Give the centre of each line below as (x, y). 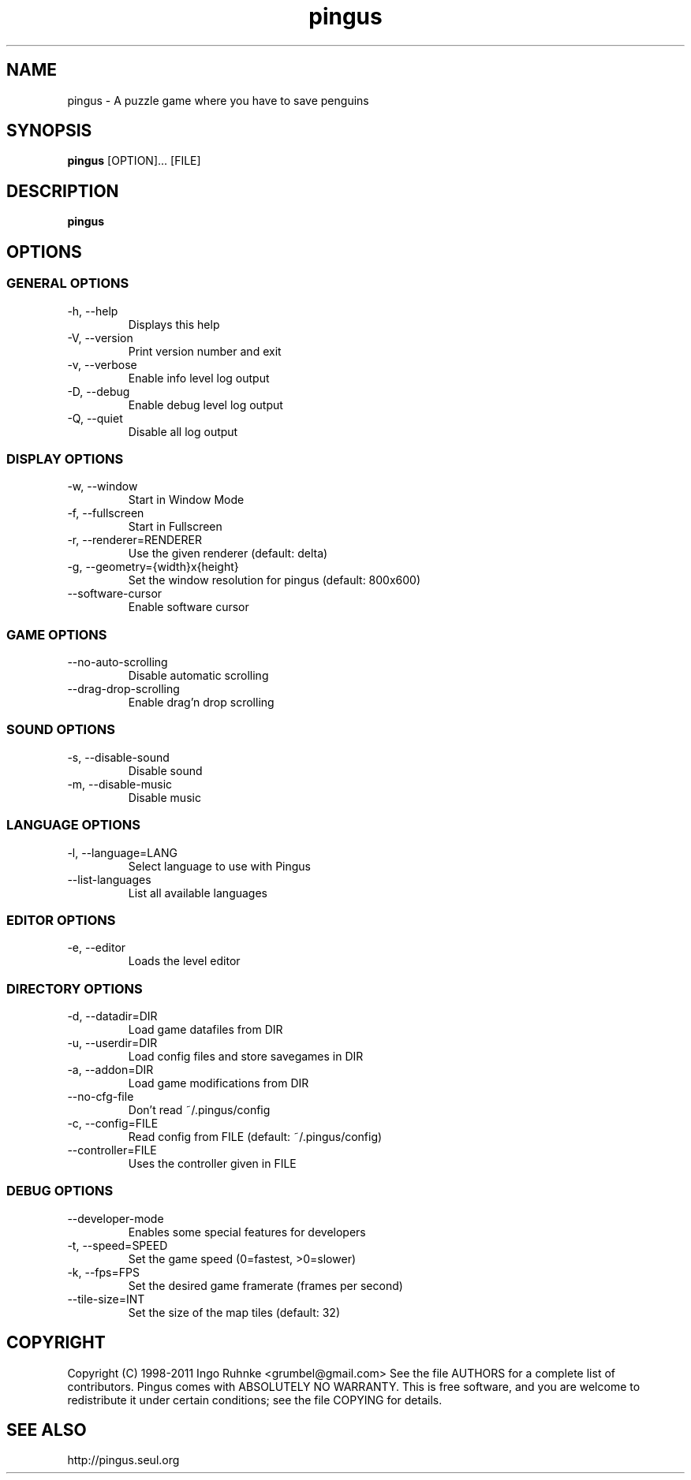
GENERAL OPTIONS (68, 283)
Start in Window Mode (186, 500)
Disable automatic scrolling (198, 675)
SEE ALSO (47, 1430)
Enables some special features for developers (247, 1232)
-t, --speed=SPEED (118, 1245)
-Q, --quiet (95, 418)
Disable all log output (183, 431)
